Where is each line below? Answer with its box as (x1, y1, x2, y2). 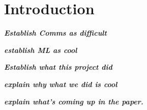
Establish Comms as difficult (4, 28, 107, 38)
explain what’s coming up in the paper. (4, 96, 143, 106)
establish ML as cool (4, 44, 77, 55)
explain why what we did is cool (4, 78, 117, 89)
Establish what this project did (4, 62, 112, 72)
